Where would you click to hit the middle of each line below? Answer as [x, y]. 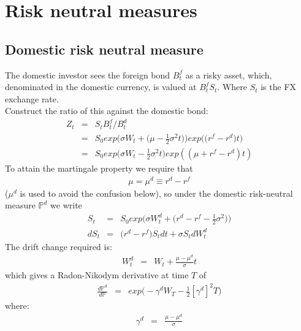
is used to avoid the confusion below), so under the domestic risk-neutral [156, 193]
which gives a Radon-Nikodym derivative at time [97, 274]
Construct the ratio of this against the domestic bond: [107, 111]
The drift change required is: [59, 246]
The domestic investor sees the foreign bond [88, 74]
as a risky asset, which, [229, 74]
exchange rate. [32, 98]
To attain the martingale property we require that [99, 168]
